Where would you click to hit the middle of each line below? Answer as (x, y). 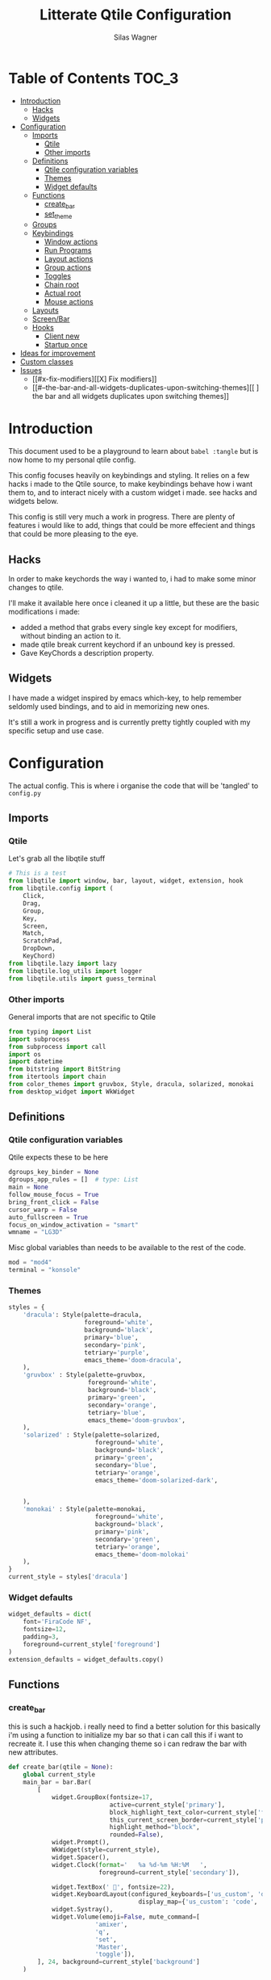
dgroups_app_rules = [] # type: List (73, 1180)
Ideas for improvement (58, 354)
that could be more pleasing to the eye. (73, 534)
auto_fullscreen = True (48, 1217)
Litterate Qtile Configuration (135, 15)
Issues (31, 371)
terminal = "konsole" (45, 1270)
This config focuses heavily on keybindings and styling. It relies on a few (129, 476)
